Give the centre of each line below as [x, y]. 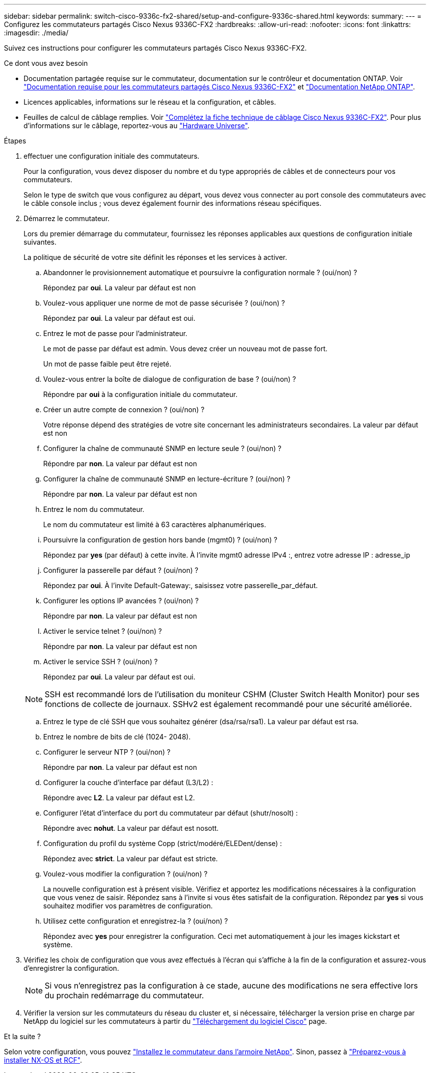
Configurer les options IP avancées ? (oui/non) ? [121, 601]
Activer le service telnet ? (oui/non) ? [103, 631]
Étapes [15, 141]
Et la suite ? [22, 1036]
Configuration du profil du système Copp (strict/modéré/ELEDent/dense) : [163, 843]
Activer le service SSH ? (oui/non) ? [101, 662]
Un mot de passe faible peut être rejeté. [107, 364]
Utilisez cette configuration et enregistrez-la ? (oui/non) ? [136, 921]
